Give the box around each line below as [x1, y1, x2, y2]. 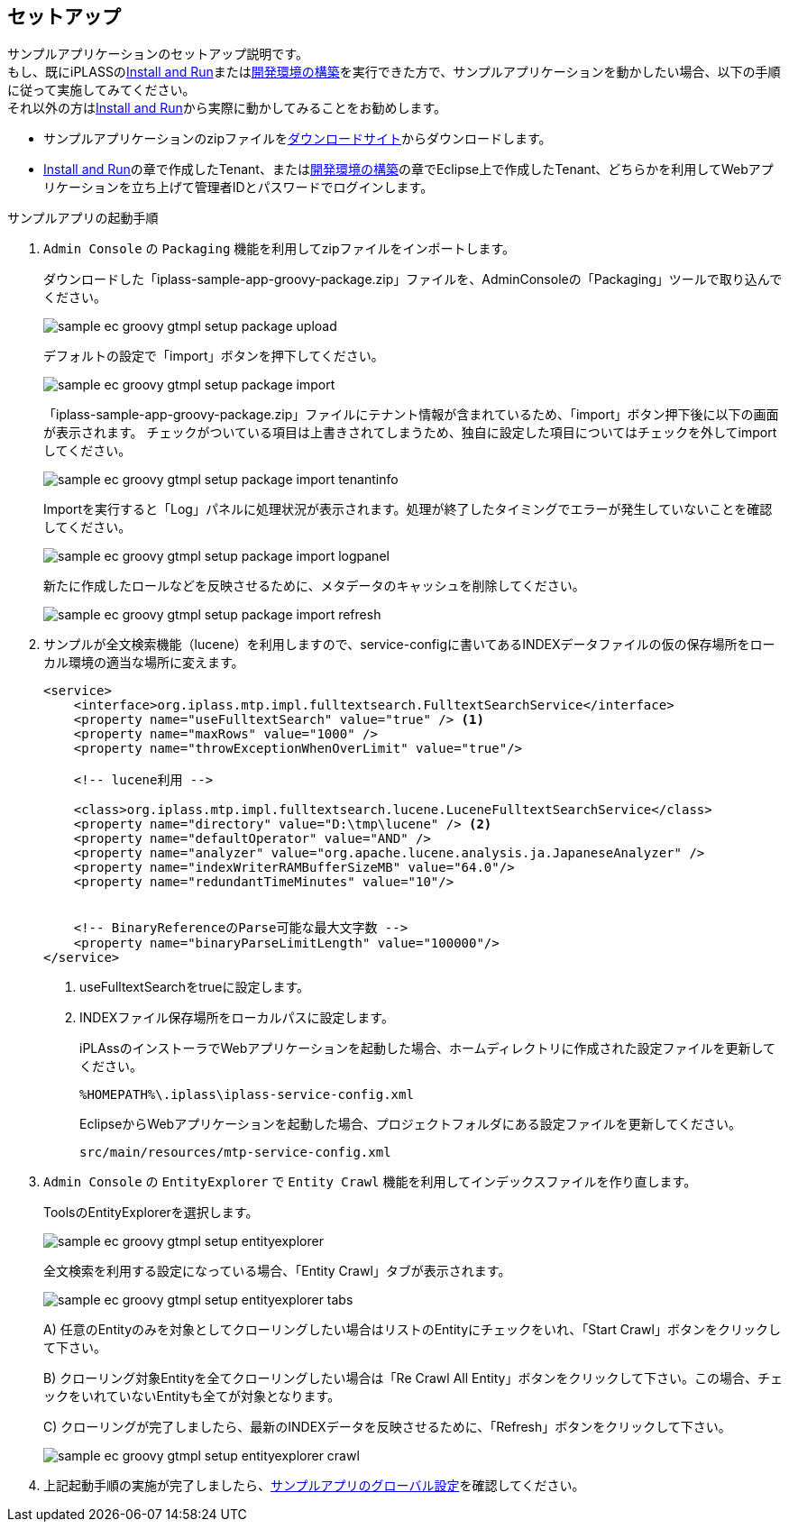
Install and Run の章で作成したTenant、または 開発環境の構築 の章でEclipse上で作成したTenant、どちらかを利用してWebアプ [43, 161, 774, 178]
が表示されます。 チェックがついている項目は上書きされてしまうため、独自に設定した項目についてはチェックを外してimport [43, 425, 777, 441]
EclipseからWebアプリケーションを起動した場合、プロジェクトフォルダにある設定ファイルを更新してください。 [79, 1116, 742, 1132]
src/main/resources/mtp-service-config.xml [79, 1145, 391, 1160]
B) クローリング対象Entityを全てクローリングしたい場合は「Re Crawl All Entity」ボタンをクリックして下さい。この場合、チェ [43, 1370, 783, 1387]
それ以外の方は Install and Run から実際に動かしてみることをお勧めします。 [7, 100, 447, 116]
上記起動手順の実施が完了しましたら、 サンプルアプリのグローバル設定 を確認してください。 [43, 1478, 585, 1494]
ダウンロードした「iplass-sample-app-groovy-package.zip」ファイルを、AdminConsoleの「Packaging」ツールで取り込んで [43, 271, 783, 288]
